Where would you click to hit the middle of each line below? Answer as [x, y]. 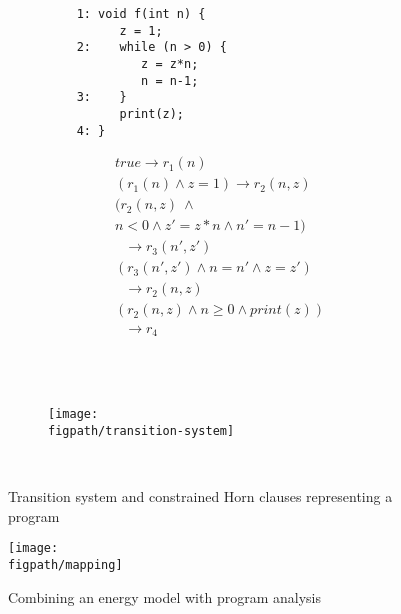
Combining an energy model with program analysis [164, 596]
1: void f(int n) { [141, 14]
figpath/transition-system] [141, 430]
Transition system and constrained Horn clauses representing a [200, 496]
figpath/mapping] [65, 564]
